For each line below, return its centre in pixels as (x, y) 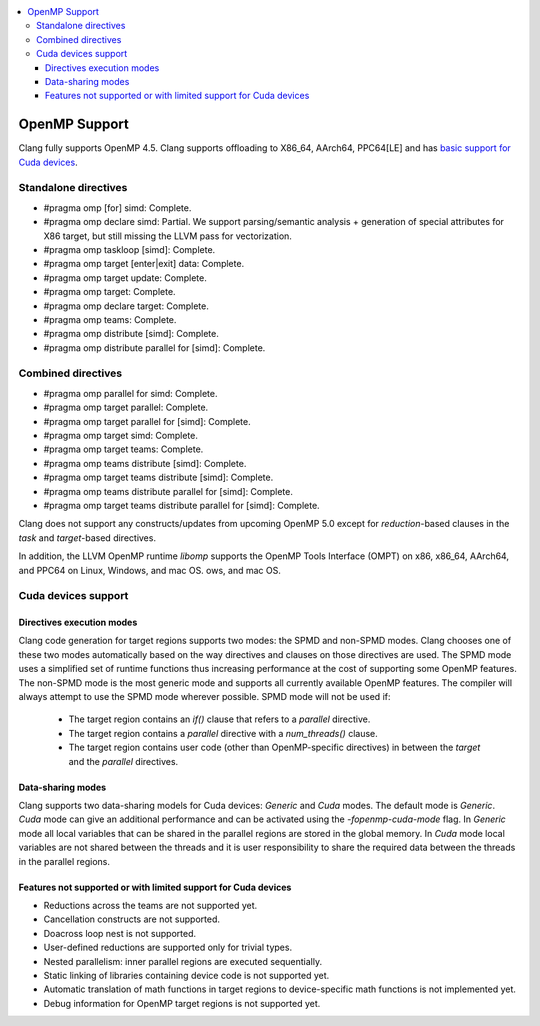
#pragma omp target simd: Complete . (121, 435)
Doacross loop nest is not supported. (120, 933)
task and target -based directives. (87, 537)
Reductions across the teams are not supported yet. (150, 905)
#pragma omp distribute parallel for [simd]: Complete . (154, 347)
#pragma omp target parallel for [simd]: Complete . (147, 421)
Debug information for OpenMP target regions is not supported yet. (182, 1003)
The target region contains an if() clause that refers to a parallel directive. (219, 719)
